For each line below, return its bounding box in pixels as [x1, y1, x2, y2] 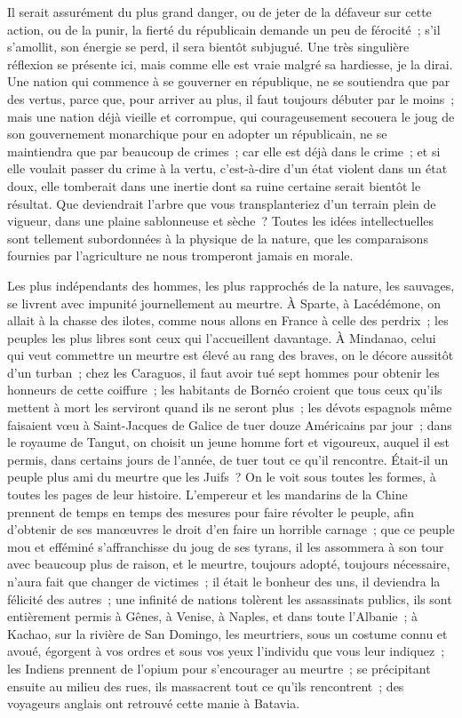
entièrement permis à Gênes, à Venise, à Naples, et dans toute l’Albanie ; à [7, 607, 418, 626]
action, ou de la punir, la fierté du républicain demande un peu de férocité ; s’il [7, 20, 441, 38]
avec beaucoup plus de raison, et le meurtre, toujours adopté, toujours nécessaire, [7, 554, 450, 573]
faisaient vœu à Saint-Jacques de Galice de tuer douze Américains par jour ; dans [7, 415, 452, 434]
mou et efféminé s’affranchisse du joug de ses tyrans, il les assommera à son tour [7, 537, 444, 555]
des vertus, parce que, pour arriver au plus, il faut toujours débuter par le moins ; [7, 89, 455, 108]
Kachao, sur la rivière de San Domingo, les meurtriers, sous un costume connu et [7, 624, 448, 642]
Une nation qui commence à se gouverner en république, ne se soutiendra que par [7, 72, 450, 91]
